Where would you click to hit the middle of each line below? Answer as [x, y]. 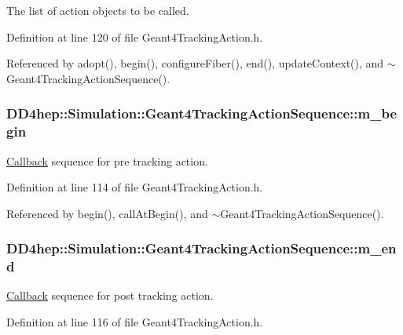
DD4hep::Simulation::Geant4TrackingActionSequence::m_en [201, 248]
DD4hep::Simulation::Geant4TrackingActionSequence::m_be [202, 113]
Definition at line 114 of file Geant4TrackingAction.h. [135, 187]
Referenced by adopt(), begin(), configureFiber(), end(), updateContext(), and [195, 63]
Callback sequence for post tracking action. [110, 295]
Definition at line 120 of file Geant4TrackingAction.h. [135, 36]
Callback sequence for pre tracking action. [107, 160]
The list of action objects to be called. [98, 10]
